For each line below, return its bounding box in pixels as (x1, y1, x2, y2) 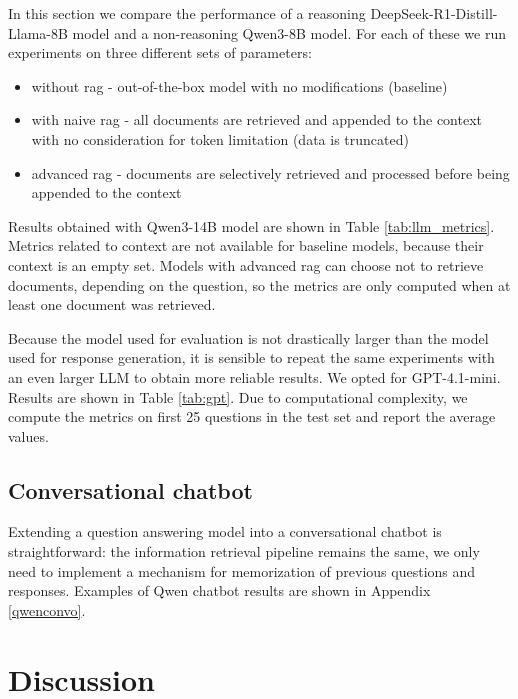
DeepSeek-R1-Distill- (370, 3, 498, 23)
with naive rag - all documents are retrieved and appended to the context (31, 109, 482, 130)
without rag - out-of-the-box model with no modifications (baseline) (31, 75, 448, 96)
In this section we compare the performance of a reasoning (8, 3, 366, 23)
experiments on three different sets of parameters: (8, 42, 312, 63)
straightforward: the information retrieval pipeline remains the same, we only (8, 541, 480, 562)
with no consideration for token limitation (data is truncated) (31, 128, 409, 149)
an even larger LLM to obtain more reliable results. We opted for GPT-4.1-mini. (8, 366, 501, 387)
